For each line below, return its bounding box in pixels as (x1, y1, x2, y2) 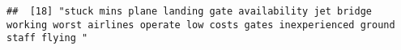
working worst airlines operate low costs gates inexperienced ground (6, 19, 395, 31)
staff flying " (6, 32, 88, 44)
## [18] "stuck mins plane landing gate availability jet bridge (6, 6, 373, 17)
